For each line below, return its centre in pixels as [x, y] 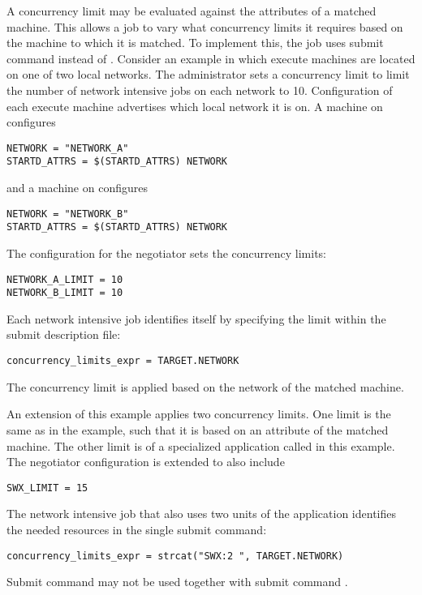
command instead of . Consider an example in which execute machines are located [211, 58]
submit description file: [64, 334]
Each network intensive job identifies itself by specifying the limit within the [196, 318]
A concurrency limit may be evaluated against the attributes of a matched [192, 11]
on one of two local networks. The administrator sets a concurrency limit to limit [208, 74]
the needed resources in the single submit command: [137, 529]
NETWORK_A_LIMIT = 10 [65, 279]
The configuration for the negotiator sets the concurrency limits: [166, 253]
